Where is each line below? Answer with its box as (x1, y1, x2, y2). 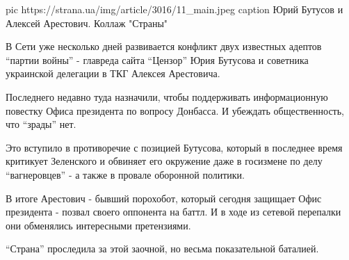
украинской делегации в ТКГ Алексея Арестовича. (6, 66, 220, 81)
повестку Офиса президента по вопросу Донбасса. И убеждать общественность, (6, 103, 344, 117)
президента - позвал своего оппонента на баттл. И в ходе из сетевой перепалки (6, 204, 341, 219)
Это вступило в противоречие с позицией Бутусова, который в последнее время (6, 140, 343, 154)
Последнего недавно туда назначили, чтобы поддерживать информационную (6, 89, 328, 104)
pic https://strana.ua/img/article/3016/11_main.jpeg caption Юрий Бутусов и (6, 2, 343, 16)
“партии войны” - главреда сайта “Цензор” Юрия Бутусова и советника (6, 52, 309, 67)
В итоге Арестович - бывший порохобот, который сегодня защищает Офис (6, 190, 322, 205)
